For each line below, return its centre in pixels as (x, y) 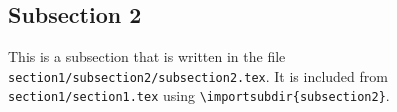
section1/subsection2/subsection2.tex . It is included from (198, 75)
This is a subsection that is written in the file (147, 56)
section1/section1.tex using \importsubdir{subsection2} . (199, 95)
